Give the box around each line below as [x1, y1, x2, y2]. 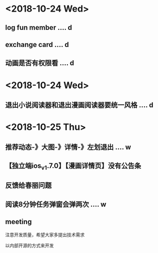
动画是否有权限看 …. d [5, 59, 74, 67]
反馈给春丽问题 [5, 181, 52, 190]
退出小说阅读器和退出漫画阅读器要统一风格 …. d [5, 101, 153, 109]
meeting [5, 218, 32, 226]
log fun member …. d [5, 23, 72, 32]
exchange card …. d [5, 40, 69, 49]
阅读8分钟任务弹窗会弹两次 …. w [5, 200, 107, 208]
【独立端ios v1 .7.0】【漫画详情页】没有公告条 [5, 161, 141, 172]
